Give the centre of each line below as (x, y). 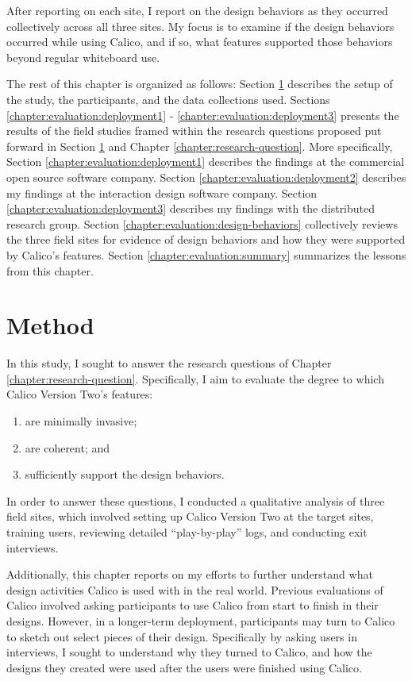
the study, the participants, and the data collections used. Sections (168, 99)
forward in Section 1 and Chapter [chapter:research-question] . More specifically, (200, 146)
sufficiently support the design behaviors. (125, 474)
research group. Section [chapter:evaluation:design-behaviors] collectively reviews (202, 223)
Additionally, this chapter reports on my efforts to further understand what (190, 574)
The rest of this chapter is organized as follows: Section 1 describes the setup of (200, 84)
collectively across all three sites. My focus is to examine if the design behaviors (200, 26)
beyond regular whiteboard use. (83, 57)
